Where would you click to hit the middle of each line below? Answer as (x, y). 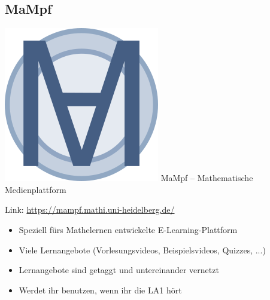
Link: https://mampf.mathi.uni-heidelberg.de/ (90, 209)
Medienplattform (36, 189)
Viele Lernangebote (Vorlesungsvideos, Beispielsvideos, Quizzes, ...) (142, 250)
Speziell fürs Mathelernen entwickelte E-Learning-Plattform (128, 229)
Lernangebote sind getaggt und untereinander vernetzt (119, 270)
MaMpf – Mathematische (207, 178)
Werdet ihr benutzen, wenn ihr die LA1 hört (100, 290)
